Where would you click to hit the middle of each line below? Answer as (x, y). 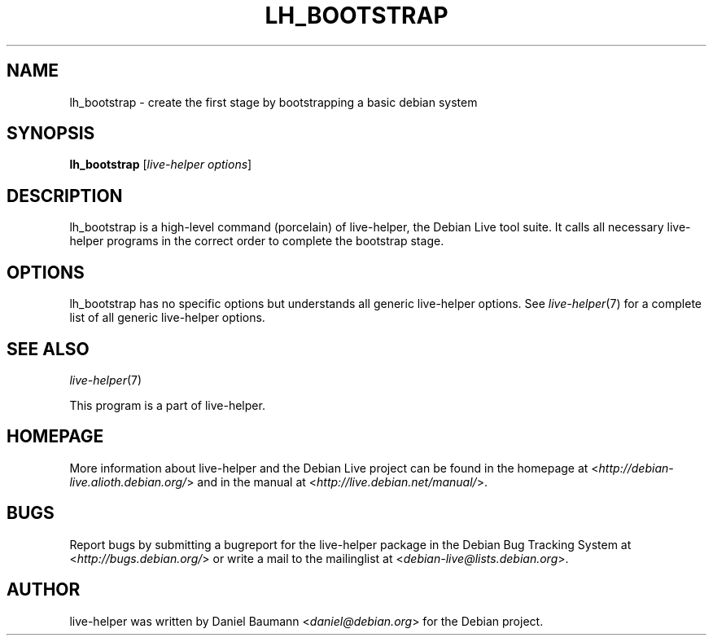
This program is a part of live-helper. (167, 405)
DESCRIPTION (65, 196)
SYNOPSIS (51, 134)
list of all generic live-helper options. (167, 318)
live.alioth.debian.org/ (128, 482)
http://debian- (636, 468)
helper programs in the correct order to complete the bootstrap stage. (257, 241)
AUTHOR (44, 590)
